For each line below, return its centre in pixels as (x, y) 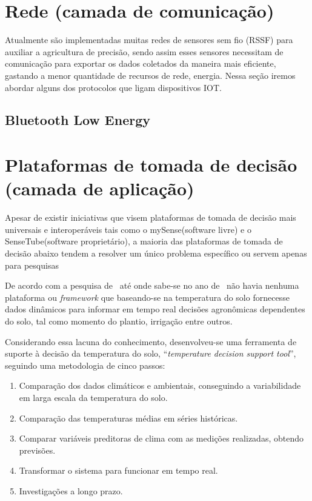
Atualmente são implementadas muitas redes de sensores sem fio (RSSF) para (149, 40)
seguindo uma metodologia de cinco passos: (85, 365)
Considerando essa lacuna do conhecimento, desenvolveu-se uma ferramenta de (151, 341)
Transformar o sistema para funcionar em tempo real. (118, 470)
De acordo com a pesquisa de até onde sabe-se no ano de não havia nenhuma (152, 285)
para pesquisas (32, 265)
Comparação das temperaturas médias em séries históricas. (128, 418)
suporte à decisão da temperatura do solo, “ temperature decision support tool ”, (151, 353)
